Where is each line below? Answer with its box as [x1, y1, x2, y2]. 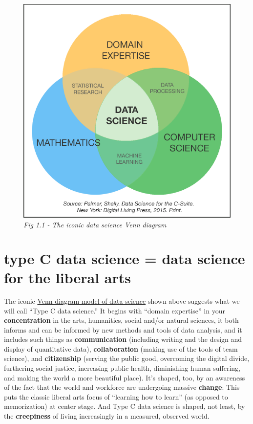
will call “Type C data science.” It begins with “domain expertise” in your [4, 305, 225, 315]
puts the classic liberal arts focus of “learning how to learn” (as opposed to [4, 391, 228, 402]
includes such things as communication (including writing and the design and [4, 334, 242, 344]
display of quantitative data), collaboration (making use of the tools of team [4, 343, 238, 354]
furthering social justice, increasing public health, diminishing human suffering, [4, 363, 241, 373]
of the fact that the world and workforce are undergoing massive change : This [4, 382, 240, 392]
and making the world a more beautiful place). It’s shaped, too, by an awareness [4, 372, 245, 382]
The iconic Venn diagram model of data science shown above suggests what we [4, 295, 240, 306]
